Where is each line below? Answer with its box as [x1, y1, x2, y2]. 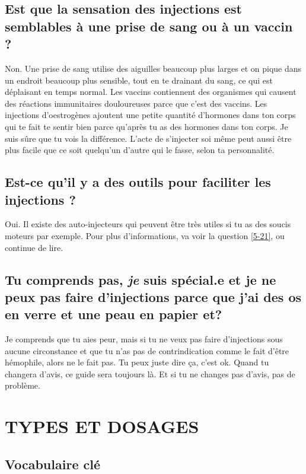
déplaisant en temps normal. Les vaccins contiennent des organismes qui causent [5, 85, 297, 98]
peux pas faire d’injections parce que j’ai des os [5, 287, 301, 306]
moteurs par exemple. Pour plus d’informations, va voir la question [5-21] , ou [5, 229, 285, 241]
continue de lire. [5, 241, 63, 253]
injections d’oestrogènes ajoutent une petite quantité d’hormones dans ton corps [5, 109, 296, 121]
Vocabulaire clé [5, 454, 100, 473]
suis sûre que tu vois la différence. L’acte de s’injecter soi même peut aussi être [5, 132, 292, 144]
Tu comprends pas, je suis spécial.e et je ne [5, 270, 276, 288]
